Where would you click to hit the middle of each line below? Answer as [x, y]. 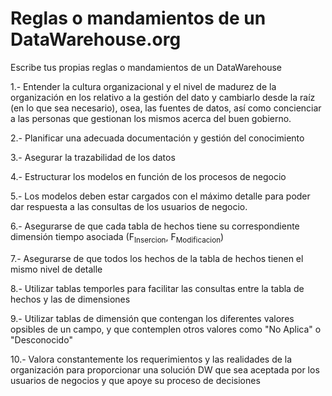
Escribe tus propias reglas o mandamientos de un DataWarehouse [146, 67]
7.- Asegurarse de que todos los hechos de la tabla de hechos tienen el [157, 258]
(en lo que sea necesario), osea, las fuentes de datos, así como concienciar [166, 108]
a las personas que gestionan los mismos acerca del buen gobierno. [151, 118]
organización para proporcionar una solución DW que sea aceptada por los [165, 369]
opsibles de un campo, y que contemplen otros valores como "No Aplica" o [166, 329]
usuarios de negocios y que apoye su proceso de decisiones [135, 380]
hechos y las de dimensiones [70, 299]
